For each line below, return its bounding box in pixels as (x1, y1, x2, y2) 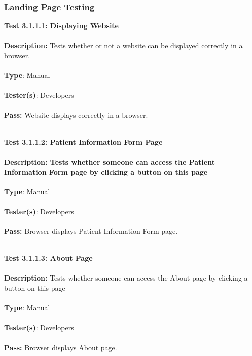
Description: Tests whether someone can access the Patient (4, 156, 215, 167)
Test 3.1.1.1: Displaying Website (4, 20, 119, 31)
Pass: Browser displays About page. (4, 342, 117, 352)
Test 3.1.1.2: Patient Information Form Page (4, 136, 163, 147)
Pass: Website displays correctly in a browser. (4, 109, 148, 120)
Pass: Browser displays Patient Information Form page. (4, 226, 178, 236)
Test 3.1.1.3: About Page (4, 253, 93, 263)
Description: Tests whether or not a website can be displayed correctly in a (4, 40, 243, 51)
